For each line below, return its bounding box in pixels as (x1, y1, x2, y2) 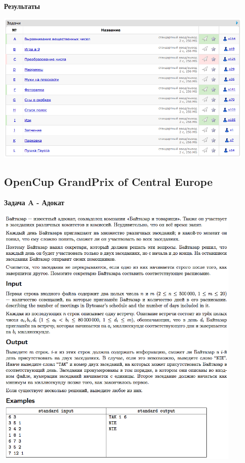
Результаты (4, 1, 40, 11)
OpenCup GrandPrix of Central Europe (4, 174, 213, 189)
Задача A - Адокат (4, 197, 64, 208)
